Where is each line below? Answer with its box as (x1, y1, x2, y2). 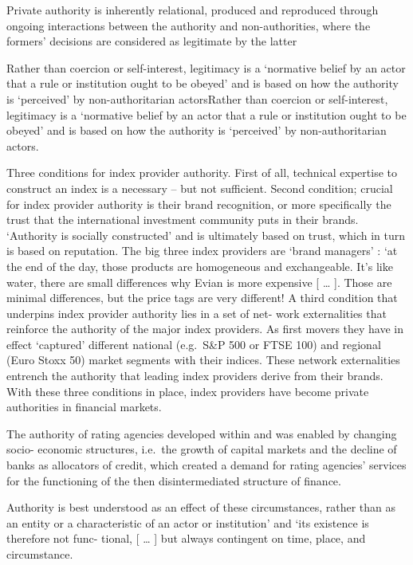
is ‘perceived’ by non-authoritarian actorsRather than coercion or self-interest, (6, 90, 388, 107)
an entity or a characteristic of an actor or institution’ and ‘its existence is (6, 514, 369, 531)
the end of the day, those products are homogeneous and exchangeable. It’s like (6, 257, 393, 274)
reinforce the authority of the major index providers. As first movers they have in (6, 320, 404, 337)
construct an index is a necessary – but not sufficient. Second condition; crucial (6, 179, 393, 196)
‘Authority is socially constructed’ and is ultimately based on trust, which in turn (6, 226, 405, 243)
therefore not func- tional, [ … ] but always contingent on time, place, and (6, 530, 366, 547)
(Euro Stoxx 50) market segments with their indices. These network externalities (6, 351, 400, 368)
